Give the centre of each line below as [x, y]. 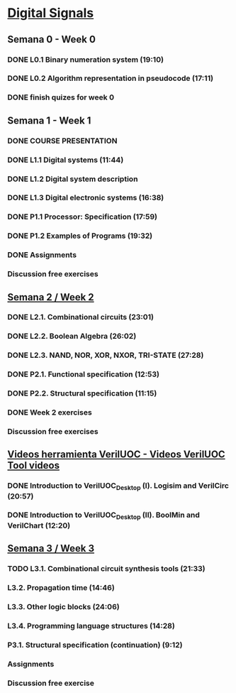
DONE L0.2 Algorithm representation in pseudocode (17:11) [111, 78]
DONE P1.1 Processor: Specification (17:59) [83, 217]
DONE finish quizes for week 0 [61, 97]
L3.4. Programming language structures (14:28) [91, 626]
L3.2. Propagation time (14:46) [61, 587]
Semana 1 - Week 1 [49, 120]
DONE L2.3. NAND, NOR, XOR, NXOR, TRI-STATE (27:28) [106, 355]
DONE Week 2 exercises [50, 413]
